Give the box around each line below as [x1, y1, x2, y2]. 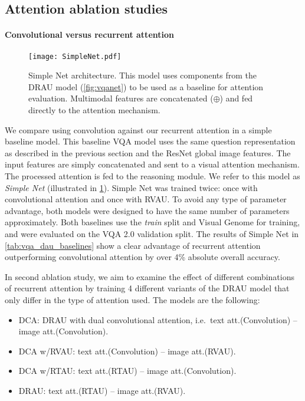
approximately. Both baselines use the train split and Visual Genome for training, [5, 216, 300, 228]
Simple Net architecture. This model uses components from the [28, 69, 257, 81]
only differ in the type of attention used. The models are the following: [5, 293, 260, 305]
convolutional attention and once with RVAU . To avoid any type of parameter [5, 193, 287, 205]
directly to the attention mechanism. [28, 104, 160, 116]
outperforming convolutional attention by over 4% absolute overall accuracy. [5, 251, 280, 263]
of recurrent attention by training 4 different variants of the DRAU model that [5, 282, 290, 294]
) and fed [219, 92, 253, 104]
